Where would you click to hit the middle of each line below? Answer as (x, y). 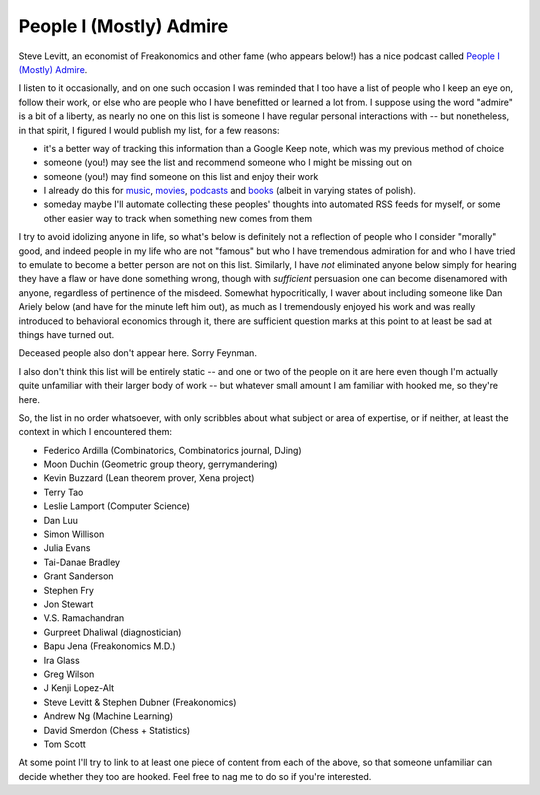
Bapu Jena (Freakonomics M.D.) (109, 646)
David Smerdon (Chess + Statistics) (117, 730)
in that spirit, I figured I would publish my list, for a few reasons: (149, 130)
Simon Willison (74, 534)
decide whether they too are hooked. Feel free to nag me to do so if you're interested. (195, 776)
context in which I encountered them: (95, 432)
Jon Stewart (68, 604)
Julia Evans (67, 548)
